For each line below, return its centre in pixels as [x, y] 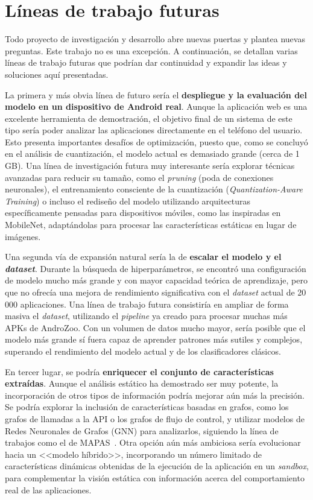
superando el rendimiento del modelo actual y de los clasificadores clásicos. [143, 351]
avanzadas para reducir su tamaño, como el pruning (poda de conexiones [139, 177]
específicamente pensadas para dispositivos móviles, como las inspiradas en [143, 213]
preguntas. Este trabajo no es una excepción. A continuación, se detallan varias [151, 50]
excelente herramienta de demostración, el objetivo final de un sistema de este [149, 118]
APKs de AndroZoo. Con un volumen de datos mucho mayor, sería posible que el [155, 327]
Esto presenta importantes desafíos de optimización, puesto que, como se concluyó [156, 141]
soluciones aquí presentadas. [57, 74]
